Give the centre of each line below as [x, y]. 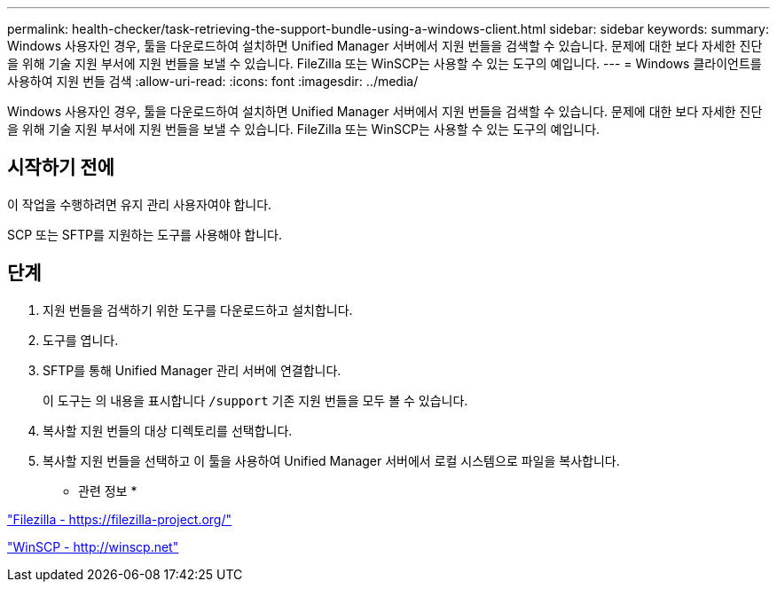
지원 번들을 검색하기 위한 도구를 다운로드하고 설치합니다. [198, 310]
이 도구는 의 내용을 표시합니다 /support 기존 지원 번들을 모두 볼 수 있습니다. [255, 400]
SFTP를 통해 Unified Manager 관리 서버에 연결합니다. [192, 370]
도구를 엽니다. [81, 340]
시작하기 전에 [61, 168]
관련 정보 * [108, 491]
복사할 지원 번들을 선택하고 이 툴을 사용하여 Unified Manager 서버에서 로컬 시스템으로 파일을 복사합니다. [331, 460]
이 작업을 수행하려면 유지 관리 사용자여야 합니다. [140, 204]
